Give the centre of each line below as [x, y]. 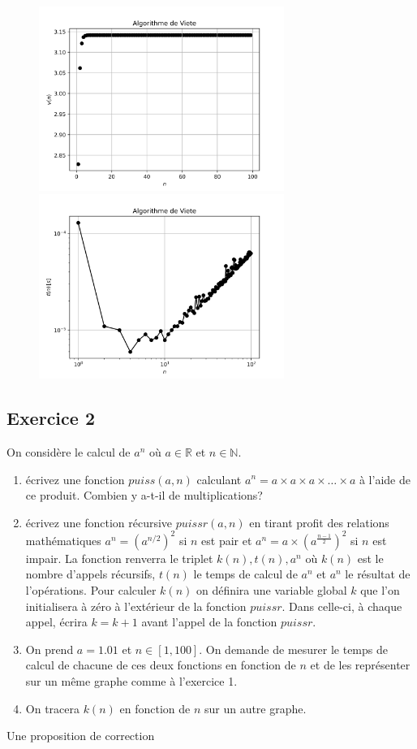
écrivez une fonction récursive [99, 522]
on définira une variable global [271, 589]
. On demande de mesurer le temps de [293, 649]
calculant [219, 479]
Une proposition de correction [81, 736]
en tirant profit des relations [319, 522]
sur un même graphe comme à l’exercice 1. [131, 680]
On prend [49, 649]
